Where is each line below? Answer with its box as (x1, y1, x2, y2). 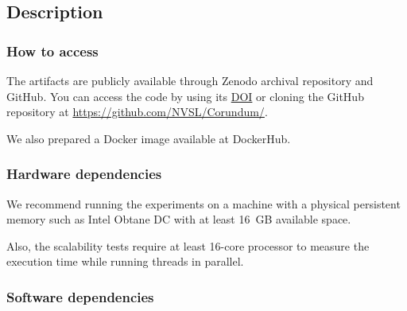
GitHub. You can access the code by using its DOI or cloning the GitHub (6, 87, 364, 104)
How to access (6, 41, 99, 60)
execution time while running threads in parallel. (6, 253, 244, 270)
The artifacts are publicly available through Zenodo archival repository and (6, 72, 374, 88)
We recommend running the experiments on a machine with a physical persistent (6, 195, 401, 212)
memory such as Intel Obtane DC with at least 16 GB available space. (6, 211, 351, 227)
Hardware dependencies (6, 164, 162, 184)
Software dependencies (6, 286, 154, 306)
